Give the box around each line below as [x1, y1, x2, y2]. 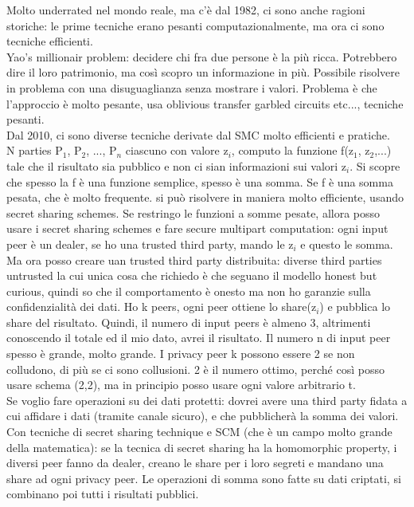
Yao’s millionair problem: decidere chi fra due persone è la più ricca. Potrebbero [6, 48, 397, 65]
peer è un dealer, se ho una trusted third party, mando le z [6, 235, 294, 252]
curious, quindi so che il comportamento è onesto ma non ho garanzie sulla [6, 282, 371, 299]
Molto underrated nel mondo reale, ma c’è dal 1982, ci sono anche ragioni [6, 2, 365, 18]
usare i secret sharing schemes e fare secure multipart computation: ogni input [6, 220, 389, 237]
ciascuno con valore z [125, 142, 228, 159]
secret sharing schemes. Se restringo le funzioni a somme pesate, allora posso [6, 204, 381, 221]
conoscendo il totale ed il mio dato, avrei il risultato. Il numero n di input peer [6, 329, 391, 346]
